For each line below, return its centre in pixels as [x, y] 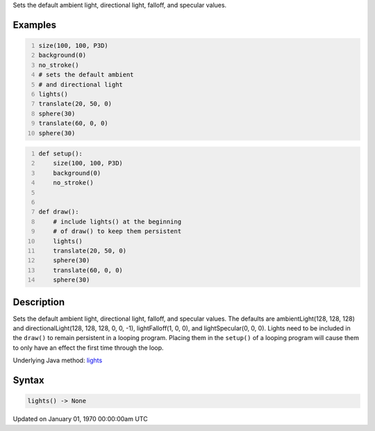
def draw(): [59, 212]
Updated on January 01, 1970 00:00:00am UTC [81, 419]
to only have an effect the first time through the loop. [88, 348]
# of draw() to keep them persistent [117, 231]
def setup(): [61, 154]
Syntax [28, 381]
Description [39, 302]
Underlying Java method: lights [58, 360]
